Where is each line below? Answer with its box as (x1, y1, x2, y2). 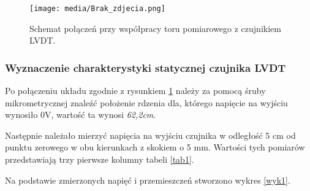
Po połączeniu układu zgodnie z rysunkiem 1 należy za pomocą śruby (5, 84, 266, 97)
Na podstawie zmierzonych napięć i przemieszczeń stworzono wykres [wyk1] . (5, 173, 290, 186)
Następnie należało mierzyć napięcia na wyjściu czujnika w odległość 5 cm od (5, 128, 296, 141)
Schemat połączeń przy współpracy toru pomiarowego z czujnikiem (29, 21, 281, 34)
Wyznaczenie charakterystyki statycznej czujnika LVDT (5, 60, 286, 75)
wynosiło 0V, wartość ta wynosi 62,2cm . (5, 108, 156, 121)
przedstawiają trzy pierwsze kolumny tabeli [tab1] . (5, 153, 194, 166)
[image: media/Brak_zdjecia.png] (29, 4, 165, 13)
